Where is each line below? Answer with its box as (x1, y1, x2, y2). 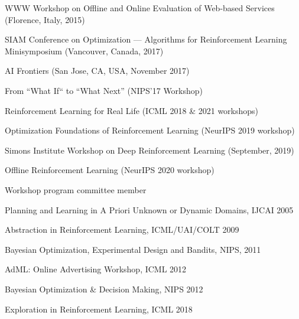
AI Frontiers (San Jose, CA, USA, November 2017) (5, 64, 190, 77)
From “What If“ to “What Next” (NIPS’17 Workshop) (5, 84, 203, 96)
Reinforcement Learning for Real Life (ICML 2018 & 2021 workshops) (5, 104, 259, 116)
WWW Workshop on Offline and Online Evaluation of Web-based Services (5, 2, 275, 14)
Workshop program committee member (5, 183, 147, 196)
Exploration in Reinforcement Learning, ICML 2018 (5, 302, 193, 315)
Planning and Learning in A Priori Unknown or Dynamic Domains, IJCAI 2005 (5, 203, 294, 216)
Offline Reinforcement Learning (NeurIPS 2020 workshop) (5, 164, 214, 176)
